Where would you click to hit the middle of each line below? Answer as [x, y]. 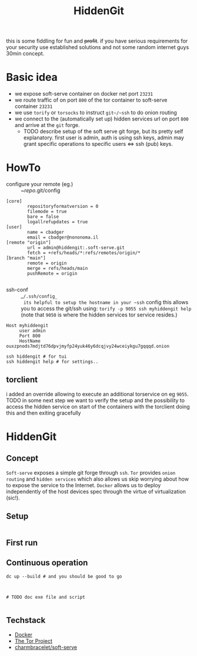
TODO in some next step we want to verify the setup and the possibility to [96, 400]
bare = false [43, 217]
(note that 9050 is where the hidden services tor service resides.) [99, 315]
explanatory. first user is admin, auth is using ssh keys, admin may [103, 138]
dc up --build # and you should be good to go [64, 576]
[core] [14, 201]
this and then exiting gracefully [44, 413]
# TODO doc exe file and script [46, 597]
